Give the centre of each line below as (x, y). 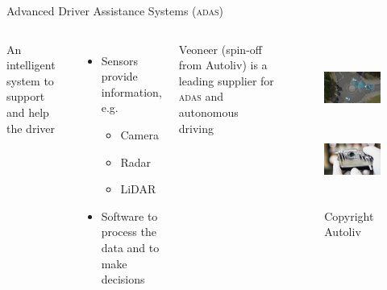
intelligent (31, 65)
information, (131, 91)
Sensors (119, 60)
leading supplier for (226, 80)
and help (28, 112)
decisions (123, 279)
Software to (129, 215)
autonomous (208, 112)
